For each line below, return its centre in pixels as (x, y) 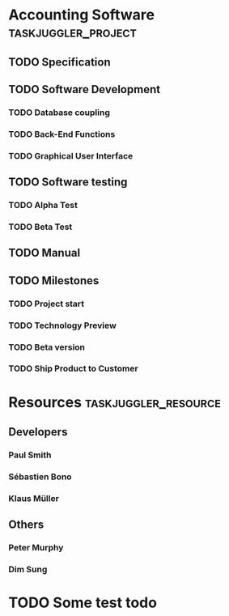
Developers (38, 432)
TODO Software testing (68, 183)
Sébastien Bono (40, 477)
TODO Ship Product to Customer (74, 368)
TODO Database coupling (59, 113)
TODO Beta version (47, 347)
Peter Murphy (36, 548)
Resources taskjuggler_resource (114, 402)
